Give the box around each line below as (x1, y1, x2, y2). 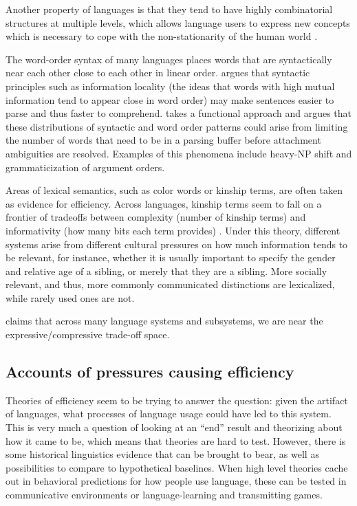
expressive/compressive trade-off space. (6, 327, 170, 342)
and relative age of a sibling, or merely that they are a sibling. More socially (6, 263, 327, 278)
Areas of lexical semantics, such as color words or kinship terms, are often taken (6, 183, 343, 197)
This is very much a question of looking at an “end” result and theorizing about (6, 420, 343, 434)
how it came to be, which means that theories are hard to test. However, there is (6, 433, 346, 448)
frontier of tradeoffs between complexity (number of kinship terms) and (6, 210, 306, 224)
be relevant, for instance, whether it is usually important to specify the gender (6, 250, 336, 265)
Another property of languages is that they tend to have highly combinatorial (6, 2, 333, 16)
